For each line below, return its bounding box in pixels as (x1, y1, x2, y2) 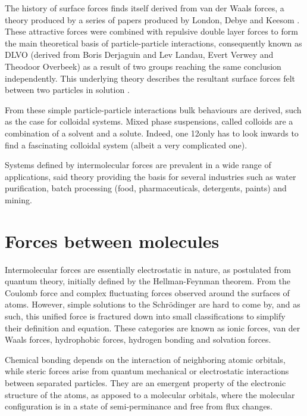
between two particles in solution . (5, 83, 130, 96)
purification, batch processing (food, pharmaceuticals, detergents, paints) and (5, 182, 287, 194)
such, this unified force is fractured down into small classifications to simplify (5, 310, 286, 322)
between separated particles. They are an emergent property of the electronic (5, 376, 286, 389)
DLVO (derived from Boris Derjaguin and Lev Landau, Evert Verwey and (5, 48, 274, 61)
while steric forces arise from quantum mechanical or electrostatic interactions (5, 365, 289, 377)
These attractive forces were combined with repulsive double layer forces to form (5, 25, 298, 38)
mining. (5, 193, 32, 206)
